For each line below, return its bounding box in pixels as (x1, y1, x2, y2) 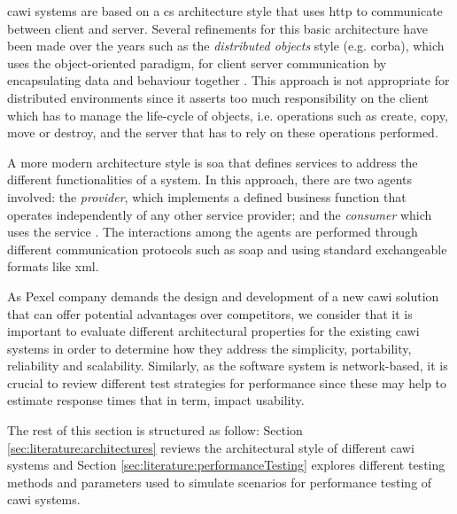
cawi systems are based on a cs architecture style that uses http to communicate (7, 2, 443, 19)
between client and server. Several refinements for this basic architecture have (7, 19, 428, 37)
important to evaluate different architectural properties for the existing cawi (7, 322, 420, 340)
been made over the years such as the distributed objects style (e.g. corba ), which (7, 36, 445, 55)
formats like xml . (7, 257, 99, 276)
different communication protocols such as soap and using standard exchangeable (7, 239, 447, 258)
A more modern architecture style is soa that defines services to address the (7, 152, 418, 171)
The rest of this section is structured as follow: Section (7, 421, 303, 440)
